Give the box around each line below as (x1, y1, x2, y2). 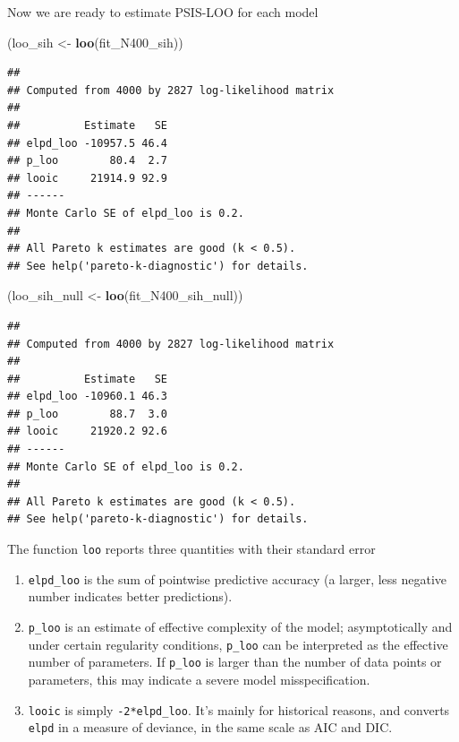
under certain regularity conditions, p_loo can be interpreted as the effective (28, 634, 448, 653)
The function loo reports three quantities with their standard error (7, 539, 376, 558)
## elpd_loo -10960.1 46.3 (7, 390, 167, 403)
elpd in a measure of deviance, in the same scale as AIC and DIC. (28, 718, 393, 737)
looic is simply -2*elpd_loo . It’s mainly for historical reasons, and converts (28, 700, 450, 719)
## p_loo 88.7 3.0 (7, 407, 167, 420)
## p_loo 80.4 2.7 (7, 154, 167, 168)
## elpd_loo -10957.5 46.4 (7, 136, 167, 150)
